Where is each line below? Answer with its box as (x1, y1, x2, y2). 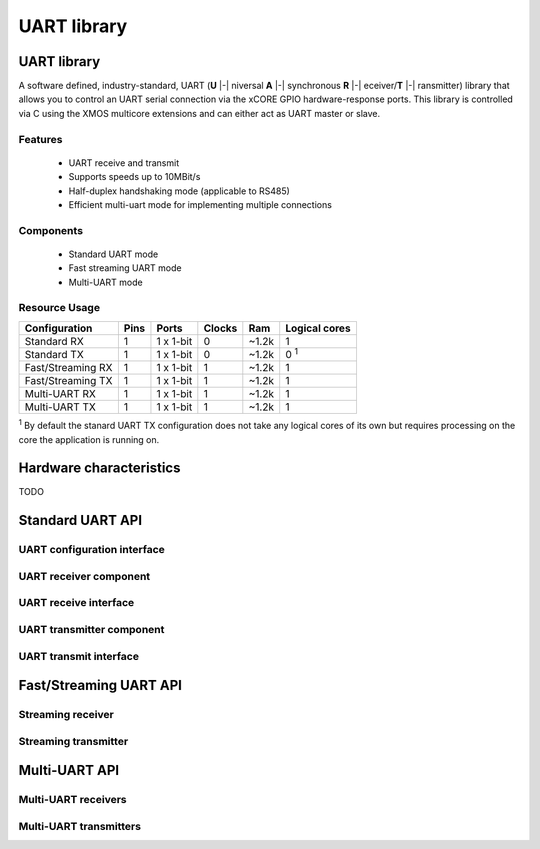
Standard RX (24, 334, 84, 348)
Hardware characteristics (18, 460, 181, 477)
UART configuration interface (18, 543, 165, 557)
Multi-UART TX (24, 400, 97, 414)
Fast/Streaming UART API (18, 677, 182, 694)
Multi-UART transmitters (18, 819, 142, 833)
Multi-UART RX (24, 387, 97, 401)
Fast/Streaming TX (24, 374, 113, 388)
